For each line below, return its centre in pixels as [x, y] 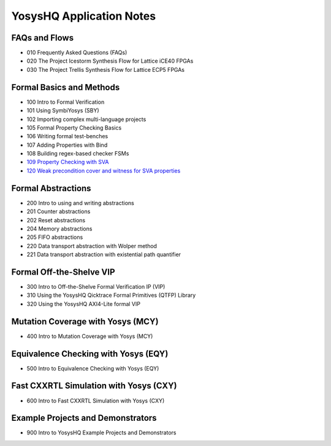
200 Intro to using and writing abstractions [80, 203]
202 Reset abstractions [56, 220]
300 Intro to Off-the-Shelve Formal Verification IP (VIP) [96, 287]
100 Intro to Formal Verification [66, 102]
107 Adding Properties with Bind [67, 145]
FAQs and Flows [42, 38]
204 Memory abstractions [59, 229]
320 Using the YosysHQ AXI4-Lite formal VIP [84, 303]
